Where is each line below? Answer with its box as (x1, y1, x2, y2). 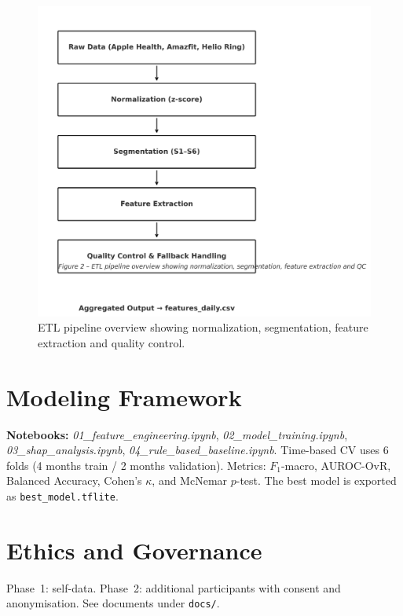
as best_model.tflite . (6, 487, 119, 504)
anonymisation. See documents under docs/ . (6, 595, 220, 611)
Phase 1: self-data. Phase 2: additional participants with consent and (6, 579, 341, 596)
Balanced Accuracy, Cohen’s (6, 472, 142, 489)
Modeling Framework (6, 380, 242, 412)
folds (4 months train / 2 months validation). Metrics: (6, 456, 266, 473)
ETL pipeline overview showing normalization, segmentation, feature (38, 319, 368, 335)
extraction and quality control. (38, 334, 185, 350)
